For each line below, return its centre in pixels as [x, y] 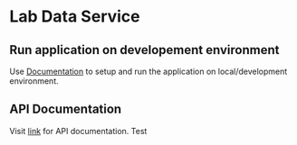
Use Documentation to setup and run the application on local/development [148, 71]
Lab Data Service [75, 17]
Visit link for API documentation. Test [78, 131]
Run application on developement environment [144, 50]
